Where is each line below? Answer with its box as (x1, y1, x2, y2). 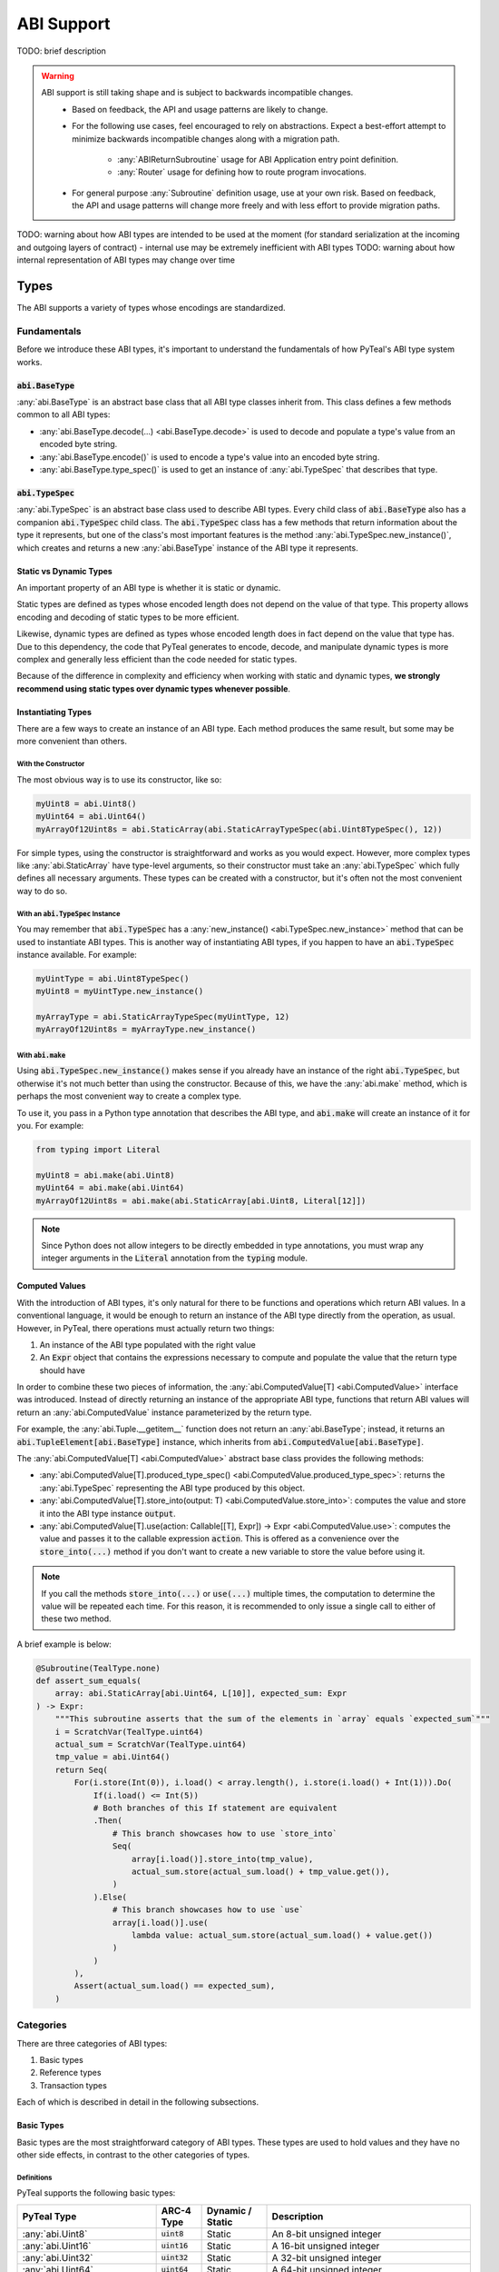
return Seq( (54, 1764, 109, 1775)
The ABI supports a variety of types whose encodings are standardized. (16, 303, 286, 314)
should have (39, 1364, 85, 1376)
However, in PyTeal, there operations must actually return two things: (16, 1322, 275, 1333)
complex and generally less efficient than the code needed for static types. (16, 653, 298, 664)
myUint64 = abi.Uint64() (35, 812, 147, 822)
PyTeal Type (22, 2209, 77, 2222)
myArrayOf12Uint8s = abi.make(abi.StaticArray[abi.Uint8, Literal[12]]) (35, 1195, 367, 1206)
